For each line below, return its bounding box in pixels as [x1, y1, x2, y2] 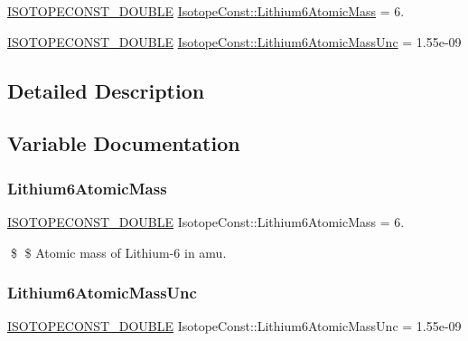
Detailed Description [7, 76, 205, 104]
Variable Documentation [7, 129, 240, 157]
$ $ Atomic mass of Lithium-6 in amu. [10, 242, 227, 261]
